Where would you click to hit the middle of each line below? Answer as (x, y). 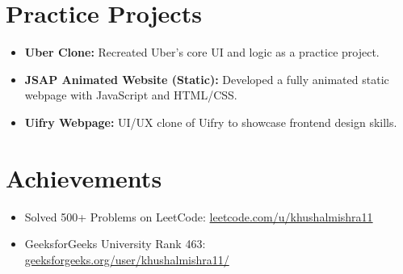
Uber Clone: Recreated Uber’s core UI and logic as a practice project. (202, 52)
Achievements (84, 177)
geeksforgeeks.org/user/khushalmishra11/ (127, 259)
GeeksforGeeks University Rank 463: (115, 244)
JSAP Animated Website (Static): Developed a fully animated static (207, 79)
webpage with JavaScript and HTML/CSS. (131, 95)
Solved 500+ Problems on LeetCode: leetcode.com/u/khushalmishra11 (199, 216)
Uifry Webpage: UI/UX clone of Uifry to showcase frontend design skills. (211, 122)
